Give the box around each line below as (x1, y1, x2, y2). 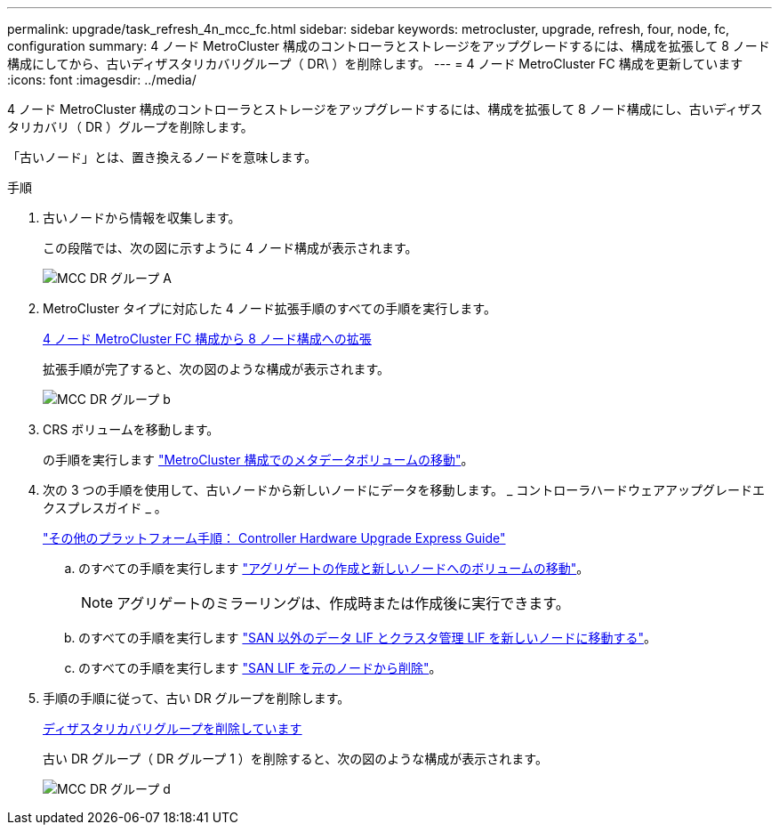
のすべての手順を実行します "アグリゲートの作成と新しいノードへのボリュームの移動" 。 (78, 561, 590, 576)
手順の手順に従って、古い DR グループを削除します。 (43, 691, 350, 706)
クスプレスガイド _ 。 (43, 500, 167, 515)
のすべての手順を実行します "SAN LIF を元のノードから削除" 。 (78, 660, 442, 675)
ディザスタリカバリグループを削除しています (43, 721, 302, 736)
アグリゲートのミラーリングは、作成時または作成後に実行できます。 (116, 594, 570, 612)
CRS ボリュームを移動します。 (43, 422, 220, 437)
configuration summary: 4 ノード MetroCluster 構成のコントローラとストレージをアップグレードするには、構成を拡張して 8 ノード (7, 38, 770, 53)
